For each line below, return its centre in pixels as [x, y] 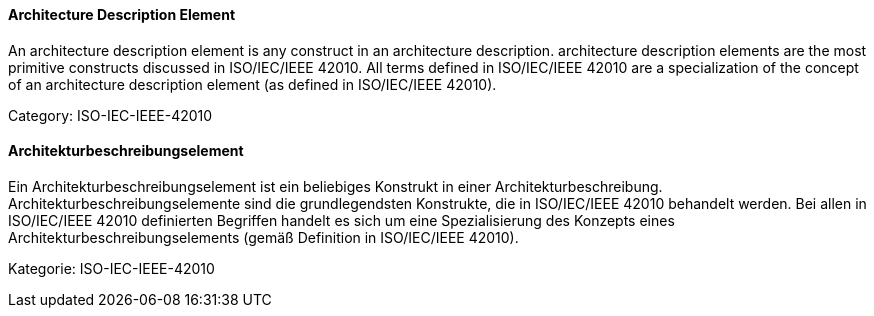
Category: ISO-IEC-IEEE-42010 [110, 115]
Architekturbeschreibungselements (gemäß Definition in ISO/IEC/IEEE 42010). [263, 237]
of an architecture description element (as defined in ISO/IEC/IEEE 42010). [252, 84]
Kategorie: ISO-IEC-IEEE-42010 [111, 268]
